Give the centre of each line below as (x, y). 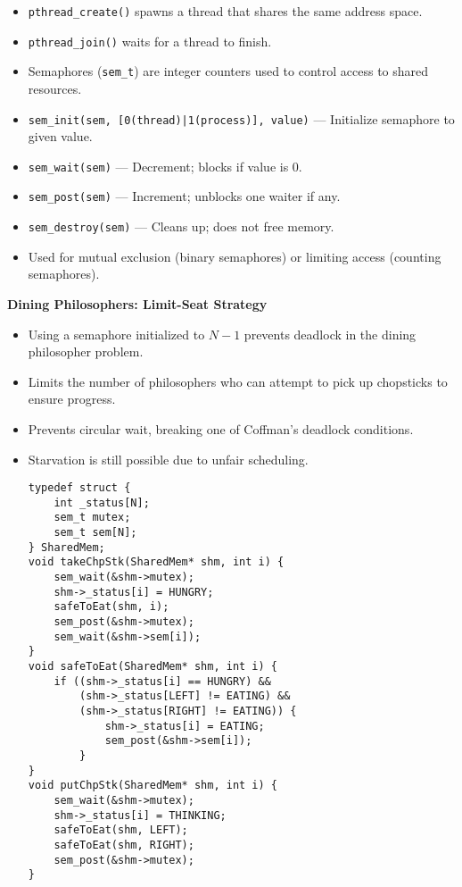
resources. (55, 88)
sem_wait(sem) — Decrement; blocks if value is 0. (165, 166)
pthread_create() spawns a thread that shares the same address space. (225, 11)
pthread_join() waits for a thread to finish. (150, 41)
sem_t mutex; (92, 518)
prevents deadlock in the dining (330, 334)
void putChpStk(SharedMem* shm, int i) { (153, 786)
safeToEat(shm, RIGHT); (124, 845)
